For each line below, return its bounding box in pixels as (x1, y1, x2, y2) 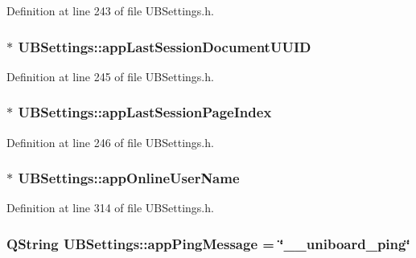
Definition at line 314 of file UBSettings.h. (6, 199, 214, 216)
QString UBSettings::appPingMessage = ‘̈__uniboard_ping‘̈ (6, 233, 410, 253)
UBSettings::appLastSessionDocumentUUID (18, 36, 311, 56)
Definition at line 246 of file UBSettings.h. (6, 133, 214, 150)
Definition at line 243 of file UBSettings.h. (6, 2, 214, 18)
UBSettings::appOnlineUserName (18, 168, 240, 188)
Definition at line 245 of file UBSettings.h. (6, 68, 214, 84)
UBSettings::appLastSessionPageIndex (18, 102, 272, 122)
